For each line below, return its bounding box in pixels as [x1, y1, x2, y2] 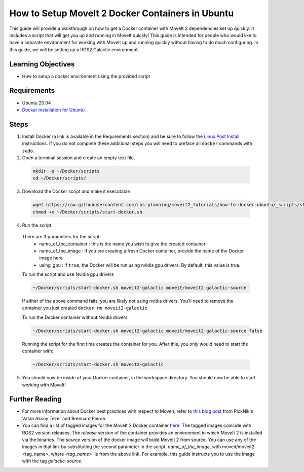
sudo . [22, 148, 34, 154]
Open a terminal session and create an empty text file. [22, 155, 135, 161]
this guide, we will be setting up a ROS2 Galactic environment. [9, 46, 139, 53]
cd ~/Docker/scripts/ [32, 175, 87, 181]
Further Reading [9, 395, 62, 404]
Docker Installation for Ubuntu [22, 106, 85, 113]
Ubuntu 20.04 [22, 99, 51, 106]
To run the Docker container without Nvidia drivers [22, 314, 128, 320]
